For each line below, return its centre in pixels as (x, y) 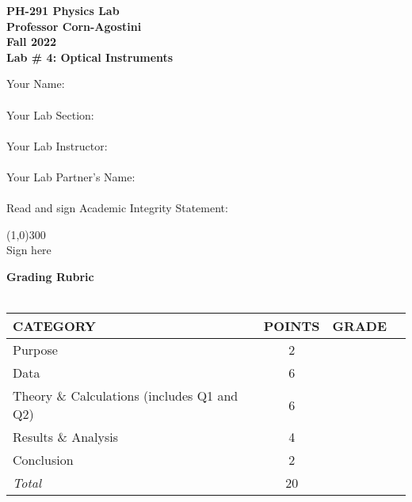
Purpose (35, 350)
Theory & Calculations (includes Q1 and (126, 396)
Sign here (29, 250)
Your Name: (36, 84)
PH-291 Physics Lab (63, 10)
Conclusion (43, 460)
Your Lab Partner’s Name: (71, 176)
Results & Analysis (66, 437)
